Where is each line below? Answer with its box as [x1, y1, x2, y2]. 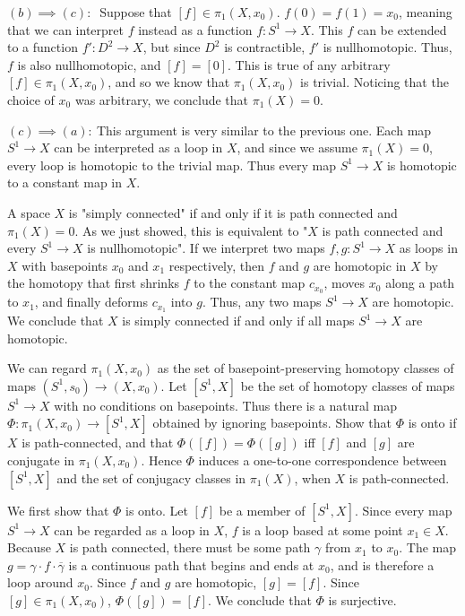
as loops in [399, 239, 458, 257]
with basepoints [22, 256, 108, 274]
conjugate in [7, 451, 75, 469]
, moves [323, 273, 366, 292]
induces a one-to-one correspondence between [198, 451, 447, 469]
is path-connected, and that [22, 433, 174, 452]
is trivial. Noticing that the [300, 73, 449, 91]
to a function [7, 38, 78, 56]
